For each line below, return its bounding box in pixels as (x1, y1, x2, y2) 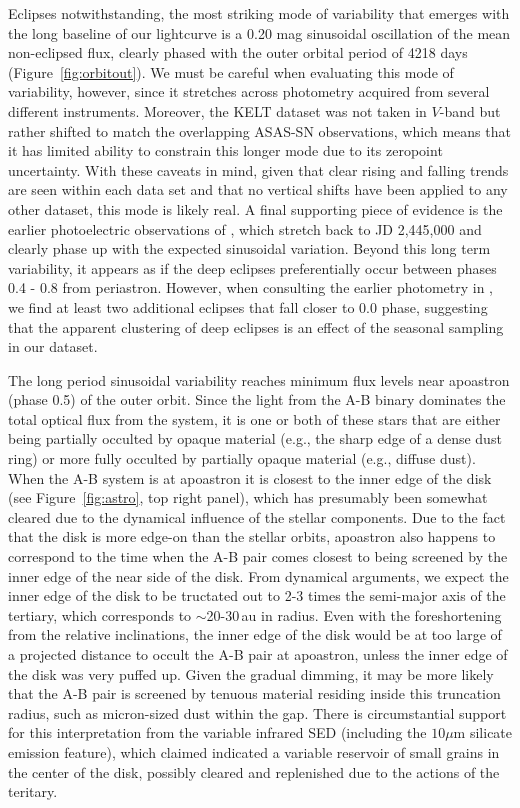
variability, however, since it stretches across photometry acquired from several (8, 81, 490, 102)
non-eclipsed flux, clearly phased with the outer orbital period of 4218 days (8, 42, 468, 63)
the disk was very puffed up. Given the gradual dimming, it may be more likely (8, 663, 494, 684)
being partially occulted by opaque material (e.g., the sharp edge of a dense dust (8, 428, 502, 449)
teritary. (8, 781, 58, 802)
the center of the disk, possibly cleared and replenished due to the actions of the (8, 761, 500, 782)
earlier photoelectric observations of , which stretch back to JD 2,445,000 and (8, 218, 482, 239)
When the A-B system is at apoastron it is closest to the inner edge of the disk (8, 467, 492, 488)
